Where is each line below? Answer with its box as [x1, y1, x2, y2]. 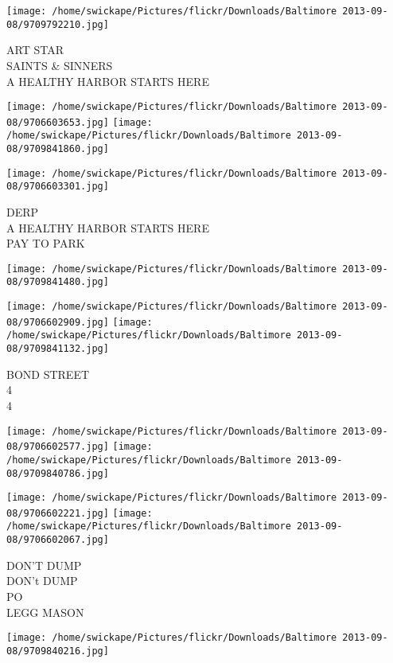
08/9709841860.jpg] [6, 143, 109, 155]
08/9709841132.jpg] [6, 343, 109, 355]
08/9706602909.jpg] [6, 316, 109, 328]
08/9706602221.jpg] [6, 507, 109, 519]
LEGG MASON [6, 603, 84, 620]
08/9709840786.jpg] [6, 467, 109, 479]
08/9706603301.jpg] [6, 181, 109, 193]
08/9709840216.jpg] [6, 645, 109, 657]
